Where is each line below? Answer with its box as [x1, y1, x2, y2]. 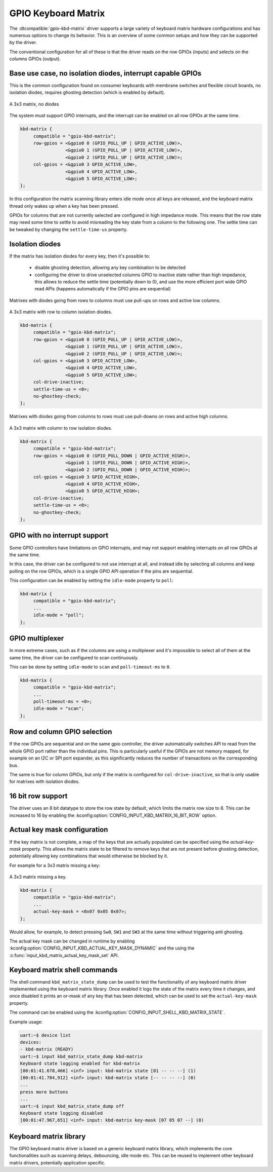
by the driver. [9, 40, 37, 46]
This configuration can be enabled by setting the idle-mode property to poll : [9, 578, 174, 584]
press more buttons [20, 1089, 68, 1094]
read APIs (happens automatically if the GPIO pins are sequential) [34, 286, 171, 292]
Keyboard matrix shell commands [9, 965, 118, 974]
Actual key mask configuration [9, 825, 108, 834]
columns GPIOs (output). [9, 56, 61, 62]
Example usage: [9, 1018, 43, 1025]
